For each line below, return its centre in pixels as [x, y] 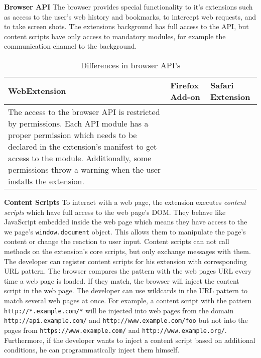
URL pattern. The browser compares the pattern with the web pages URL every [128, 271]
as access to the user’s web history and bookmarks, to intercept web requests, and [130, 16]
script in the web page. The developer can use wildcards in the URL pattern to [126, 290]
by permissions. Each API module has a [78, 123]
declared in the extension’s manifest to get [83, 146]
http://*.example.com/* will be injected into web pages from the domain [119, 310]
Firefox [184, 85]
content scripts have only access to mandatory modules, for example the [115, 36]
